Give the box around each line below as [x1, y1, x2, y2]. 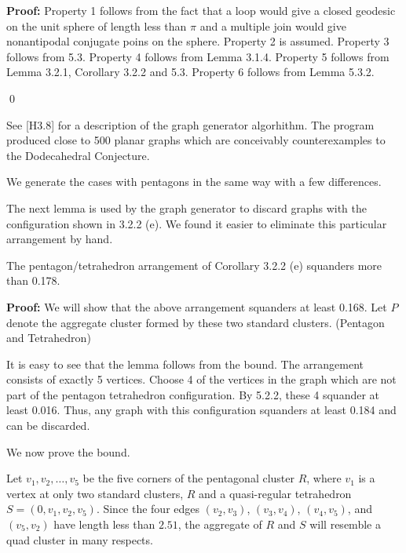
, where [306, 470, 342, 486]
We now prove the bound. [6, 443, 130, 460]
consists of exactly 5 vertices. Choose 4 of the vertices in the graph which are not [6, 371, 397, 387]
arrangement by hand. [6, 231, 113, 247]
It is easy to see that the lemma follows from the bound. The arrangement [6, 355, 364, 372]
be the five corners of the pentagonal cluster [82, 470, 294, 486]
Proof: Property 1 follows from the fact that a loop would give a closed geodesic [6, 2, 396, 18]
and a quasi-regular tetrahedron [199, 485, 352, 501]
